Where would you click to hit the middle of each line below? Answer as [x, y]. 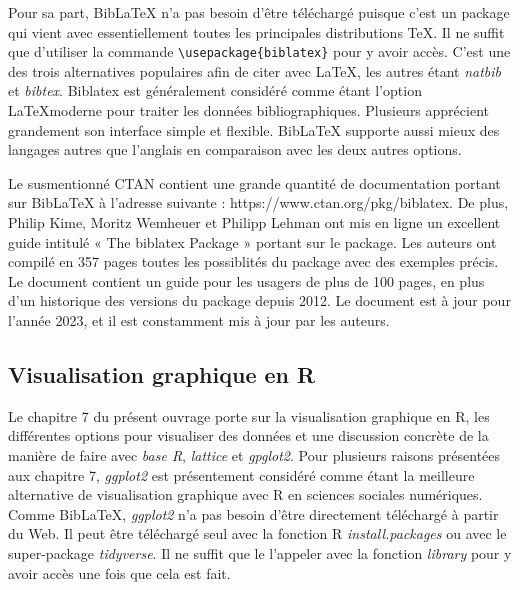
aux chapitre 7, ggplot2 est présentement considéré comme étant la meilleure [241, 474]
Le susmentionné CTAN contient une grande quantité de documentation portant [254, 182]
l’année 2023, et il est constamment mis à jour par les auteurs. [199, 319]
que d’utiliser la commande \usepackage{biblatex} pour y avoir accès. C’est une [259, 51]
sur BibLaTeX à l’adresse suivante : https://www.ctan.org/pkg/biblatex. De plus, [258, 202]
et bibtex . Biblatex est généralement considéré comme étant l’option [215, 90]
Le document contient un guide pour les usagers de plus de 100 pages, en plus [246, 280]
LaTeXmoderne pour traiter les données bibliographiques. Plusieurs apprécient [248, 110]
